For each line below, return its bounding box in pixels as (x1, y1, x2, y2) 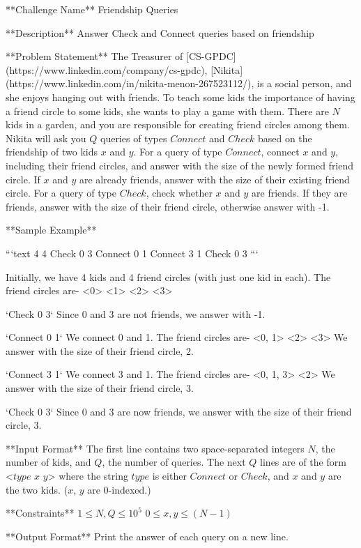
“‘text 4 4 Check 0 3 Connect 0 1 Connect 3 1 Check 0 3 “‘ (6, 245, 259, 260)
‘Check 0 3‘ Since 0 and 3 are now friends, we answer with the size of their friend (6, 404, 352, 418)
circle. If (6, 172, 40, 186)
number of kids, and (6, 455, 91, 469)
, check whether (146, 185, 213, 200)
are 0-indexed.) (87, 482, 151, 496)
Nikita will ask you (6, 130, 86, 145)
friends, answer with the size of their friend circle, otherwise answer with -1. (6, 199, 330, 213)
